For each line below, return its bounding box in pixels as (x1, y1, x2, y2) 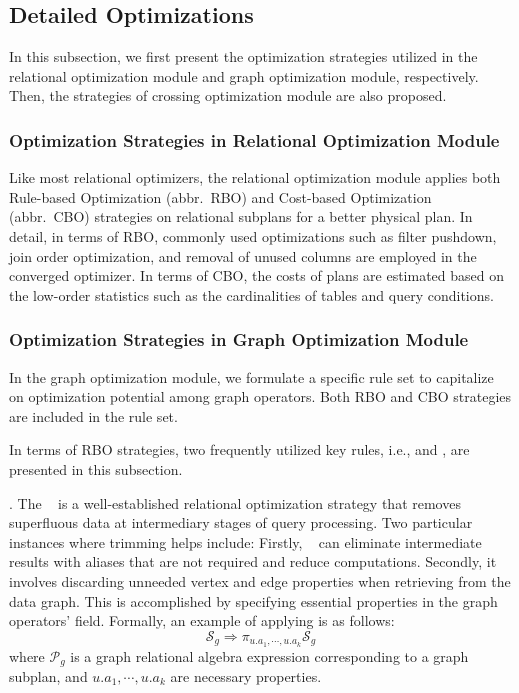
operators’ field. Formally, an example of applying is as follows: (9, 610, 395, 631)
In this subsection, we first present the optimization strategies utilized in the (9, 46, 478, 67)
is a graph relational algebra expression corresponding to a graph (70, 645, 469, 666)
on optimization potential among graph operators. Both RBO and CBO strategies (9, 386, 512, 407)
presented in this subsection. (9, 458, 183, 479)
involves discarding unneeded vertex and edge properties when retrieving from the (9, 570, 511, 591)
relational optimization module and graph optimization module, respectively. (9, 65, 479, 86)
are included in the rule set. (9, 405, 178, 426)
